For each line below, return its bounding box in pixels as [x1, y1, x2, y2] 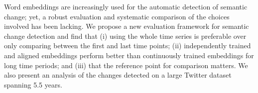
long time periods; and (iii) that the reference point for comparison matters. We [4, 60, 248, 70]
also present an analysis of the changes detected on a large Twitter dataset [4, 70, 232, 80]
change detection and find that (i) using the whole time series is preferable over [4, 30, 247, 41]
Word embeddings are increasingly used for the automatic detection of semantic [4, 1, 248, 11]
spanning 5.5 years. [4, 79, 62, 90]
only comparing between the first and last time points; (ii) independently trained [4, 40, 251, 51]
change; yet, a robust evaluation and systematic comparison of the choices [4, 11, 230, 21]
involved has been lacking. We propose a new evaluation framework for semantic [4, 21, 249, 31]
